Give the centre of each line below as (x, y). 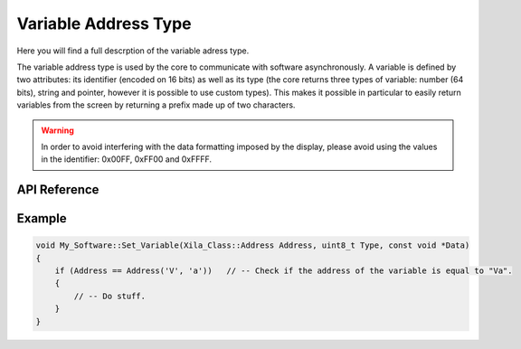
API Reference (58, 190)
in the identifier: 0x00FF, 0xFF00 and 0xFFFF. (127, 159)
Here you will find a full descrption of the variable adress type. (133, 51)
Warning (57, 130)
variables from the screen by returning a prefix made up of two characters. (156, 105)
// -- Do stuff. (110, 296)
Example (42, 218)
